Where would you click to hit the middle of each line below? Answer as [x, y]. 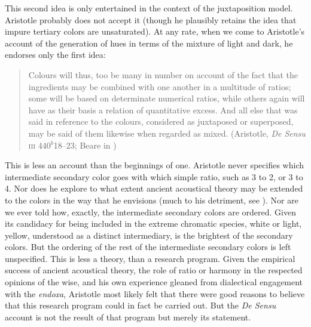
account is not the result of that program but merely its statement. [128, 317]
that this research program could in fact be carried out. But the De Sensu [141, 305]
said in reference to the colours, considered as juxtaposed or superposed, [161, 121]
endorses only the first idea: [55, 55]
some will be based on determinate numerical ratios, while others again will [167, 98]
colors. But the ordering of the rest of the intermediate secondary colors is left [148, 247]
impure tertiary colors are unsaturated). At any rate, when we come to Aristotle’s [155, 31]
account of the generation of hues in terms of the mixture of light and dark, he [149, 43]
